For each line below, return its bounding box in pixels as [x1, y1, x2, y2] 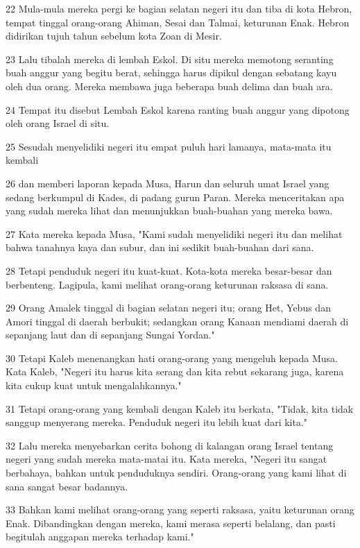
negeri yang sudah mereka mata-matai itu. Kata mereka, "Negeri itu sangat [6, 452, 327, 466]
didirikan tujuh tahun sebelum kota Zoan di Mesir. [6, 28, 222, 43]
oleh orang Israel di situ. [6, 116, 110, 130]
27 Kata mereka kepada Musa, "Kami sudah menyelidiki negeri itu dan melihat [6, 226, 343, 241]
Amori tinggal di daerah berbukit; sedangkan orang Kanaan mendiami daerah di [6, 314, 349, 328]
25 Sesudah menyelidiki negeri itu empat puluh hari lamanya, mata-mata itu [6, 139, 332, 153]
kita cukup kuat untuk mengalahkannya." [6, 378, 182, 393]
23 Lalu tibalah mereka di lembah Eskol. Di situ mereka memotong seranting [6, 51, 334, 66]
